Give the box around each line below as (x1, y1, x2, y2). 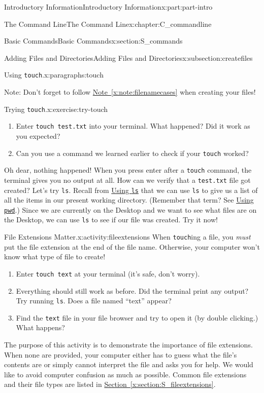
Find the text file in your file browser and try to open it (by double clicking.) (16, 312, 258, 323)
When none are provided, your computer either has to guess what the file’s (4, 349, 237, 360)
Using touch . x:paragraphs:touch (4, 69, 104, 80)
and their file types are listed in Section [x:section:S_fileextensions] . (4, 379, 216, 389)
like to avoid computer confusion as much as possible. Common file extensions (4, 369, 247, 379)
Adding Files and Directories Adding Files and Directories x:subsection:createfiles (4, 52, 253, 63)
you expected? (16, 130, 60, 141)
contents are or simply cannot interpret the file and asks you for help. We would (4, 359, 253, 370)
